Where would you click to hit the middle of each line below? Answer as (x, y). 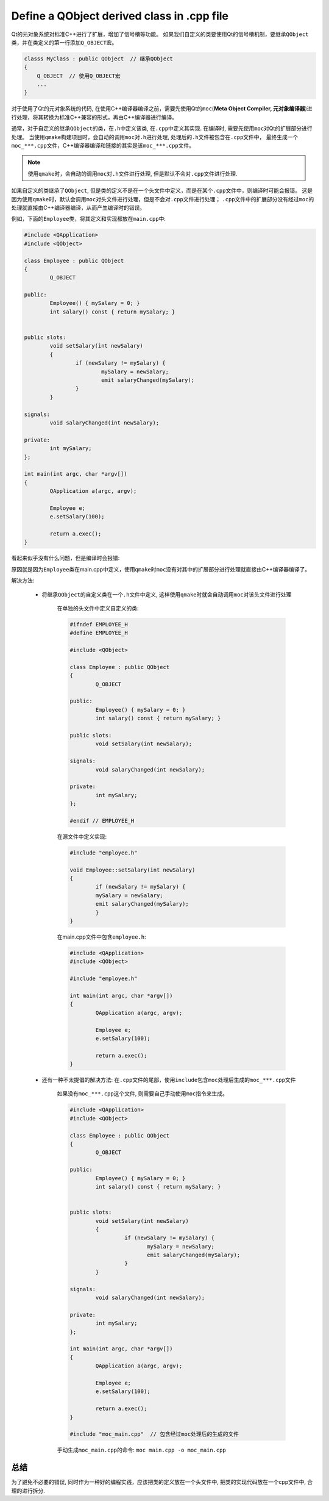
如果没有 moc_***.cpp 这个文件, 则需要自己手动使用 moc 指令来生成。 (142, 1094)
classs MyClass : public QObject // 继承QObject (99, 59)
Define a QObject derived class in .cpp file (120, 16)
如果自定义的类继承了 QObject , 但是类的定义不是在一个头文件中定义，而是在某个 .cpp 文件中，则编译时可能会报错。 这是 (162, 191)
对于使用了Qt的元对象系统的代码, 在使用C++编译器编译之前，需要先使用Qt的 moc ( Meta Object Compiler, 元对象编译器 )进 (162, 109)
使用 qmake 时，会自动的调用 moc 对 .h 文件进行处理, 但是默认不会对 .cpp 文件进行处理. (133, 173)
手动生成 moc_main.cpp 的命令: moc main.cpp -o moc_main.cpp (142, 1450)
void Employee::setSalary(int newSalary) (133, 870)
